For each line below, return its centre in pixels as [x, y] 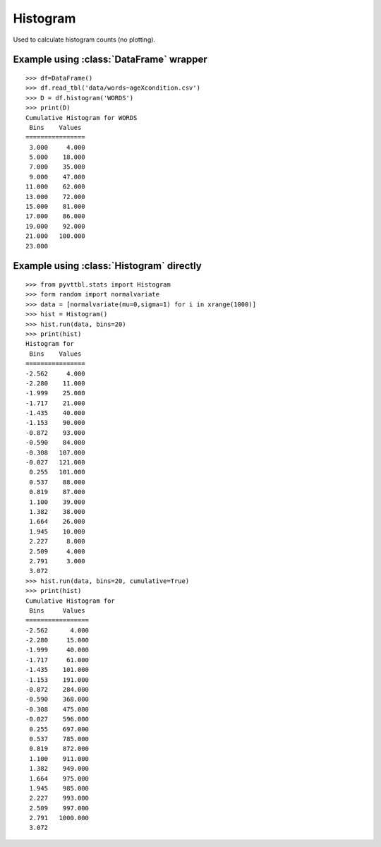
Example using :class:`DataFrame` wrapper [110, 60]
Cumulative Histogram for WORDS [81, 118]
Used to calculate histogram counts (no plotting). [84, 40]
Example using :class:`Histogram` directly [108, 266]
